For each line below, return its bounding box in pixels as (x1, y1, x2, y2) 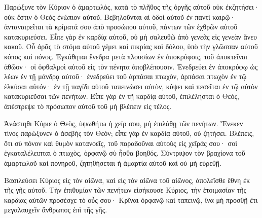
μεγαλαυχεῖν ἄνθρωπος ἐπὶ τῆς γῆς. (4, 204, 107, 215)
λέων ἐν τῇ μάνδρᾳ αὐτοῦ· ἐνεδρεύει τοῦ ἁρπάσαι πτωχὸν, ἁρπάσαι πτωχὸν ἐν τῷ (4, 71, 247, 82)
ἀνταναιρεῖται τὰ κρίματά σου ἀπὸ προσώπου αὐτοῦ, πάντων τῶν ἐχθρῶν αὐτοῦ (4, 21, 238, 32)
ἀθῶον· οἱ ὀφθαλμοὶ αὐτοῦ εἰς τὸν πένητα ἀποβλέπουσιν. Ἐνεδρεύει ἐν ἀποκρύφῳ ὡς (4, 61, 258, 71)
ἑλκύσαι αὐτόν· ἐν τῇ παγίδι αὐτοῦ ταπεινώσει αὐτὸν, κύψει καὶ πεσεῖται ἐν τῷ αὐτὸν (4, 81, 258, 91)
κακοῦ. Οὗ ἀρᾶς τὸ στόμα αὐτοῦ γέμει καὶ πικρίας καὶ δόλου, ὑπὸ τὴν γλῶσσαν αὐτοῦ (4, 41, 258, 52)
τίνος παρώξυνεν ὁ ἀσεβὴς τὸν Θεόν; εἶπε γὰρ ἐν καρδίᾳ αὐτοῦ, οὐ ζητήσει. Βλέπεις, (4, 128, 254, 138)
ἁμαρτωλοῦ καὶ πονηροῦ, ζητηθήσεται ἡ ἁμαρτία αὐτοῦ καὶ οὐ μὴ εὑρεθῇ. (4, 157, 222, 168)
